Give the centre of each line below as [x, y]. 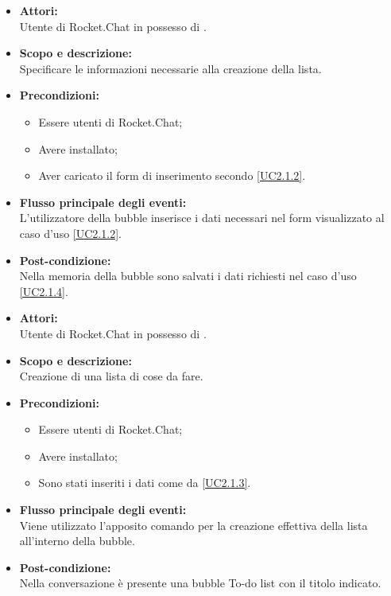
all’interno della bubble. [77, 541]
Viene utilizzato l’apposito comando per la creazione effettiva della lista [194, 525]
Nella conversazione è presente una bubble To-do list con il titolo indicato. [200, 583]
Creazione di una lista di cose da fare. [111, 376]
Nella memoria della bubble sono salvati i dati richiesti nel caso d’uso [188, 276]
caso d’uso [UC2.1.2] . [70, 233]
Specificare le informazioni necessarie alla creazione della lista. [170, 68]
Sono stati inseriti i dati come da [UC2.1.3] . [145, 483]
